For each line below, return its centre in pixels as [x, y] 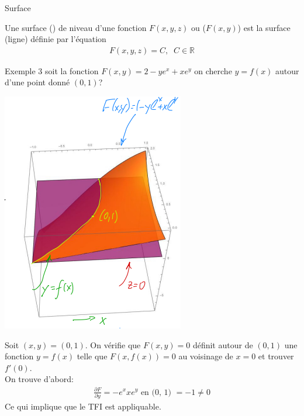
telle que [92, 356]
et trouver [276, 356]
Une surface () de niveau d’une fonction [76, 27]
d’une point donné [37, 82]
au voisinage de [206, 356]
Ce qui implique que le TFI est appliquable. [83, 406]
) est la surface [264, 27]
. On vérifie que [113, 344]
